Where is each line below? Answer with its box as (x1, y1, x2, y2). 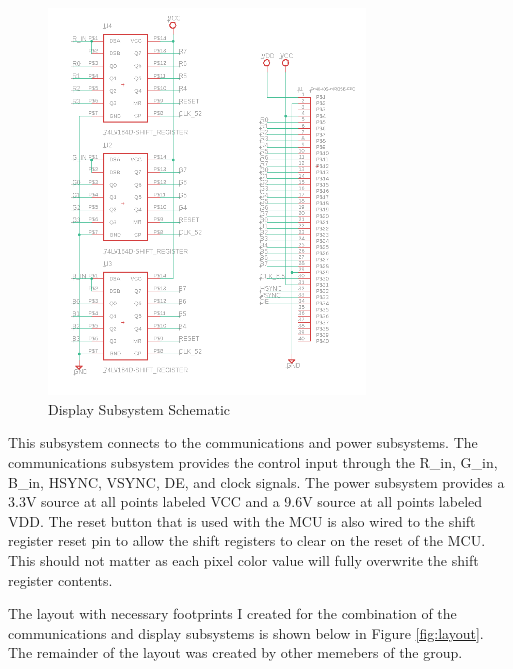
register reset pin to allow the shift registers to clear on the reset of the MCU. (8, 530, 486, 551)
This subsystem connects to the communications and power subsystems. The (8, 432, 478, 453)
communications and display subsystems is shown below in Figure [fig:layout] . (8, 622, 484, 643)
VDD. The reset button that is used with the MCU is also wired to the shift (8, 510, 476, 531)
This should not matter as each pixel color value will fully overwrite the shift (8, 549, 479, 570)
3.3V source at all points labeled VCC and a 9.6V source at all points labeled (8, 491, 483, 512)
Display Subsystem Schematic (48, 398, 231, 419)
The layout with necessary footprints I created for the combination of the (8, 603, 457, 624)
